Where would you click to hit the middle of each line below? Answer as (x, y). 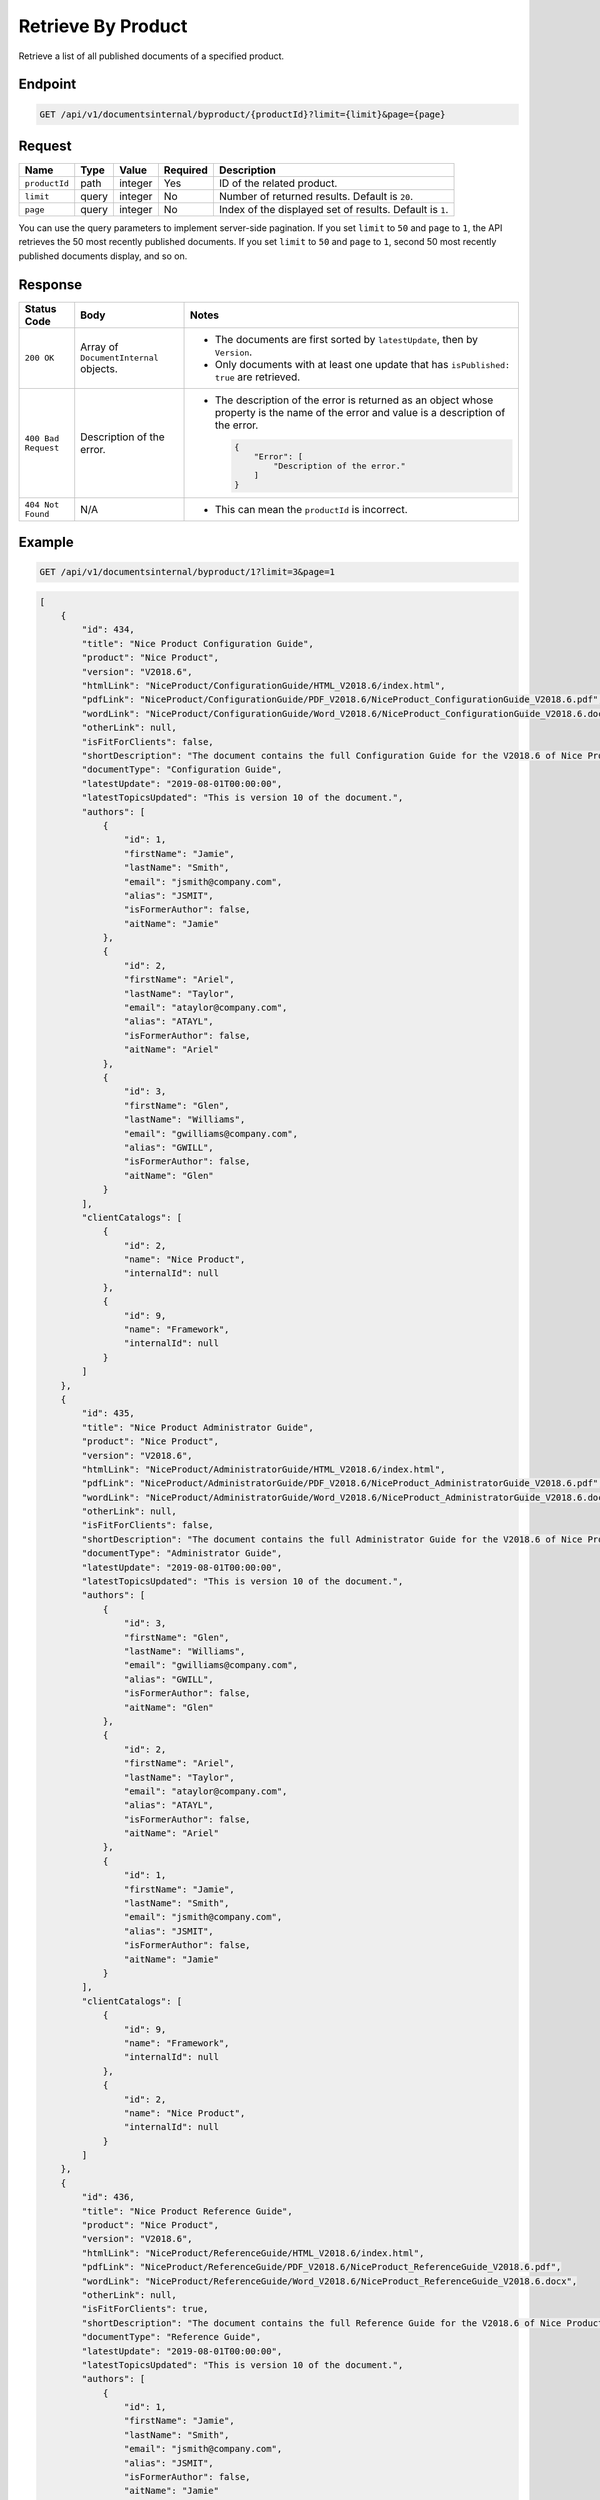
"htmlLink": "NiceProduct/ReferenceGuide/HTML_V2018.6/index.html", (253, 2253)
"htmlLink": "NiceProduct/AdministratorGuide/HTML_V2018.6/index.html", (263, 1469)
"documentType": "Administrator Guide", (182, 1553)
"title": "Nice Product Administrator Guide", (197, 1427)
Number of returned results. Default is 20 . (316, 197)
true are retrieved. (258, 377)
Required (186, 170)
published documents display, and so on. (103, 256)
